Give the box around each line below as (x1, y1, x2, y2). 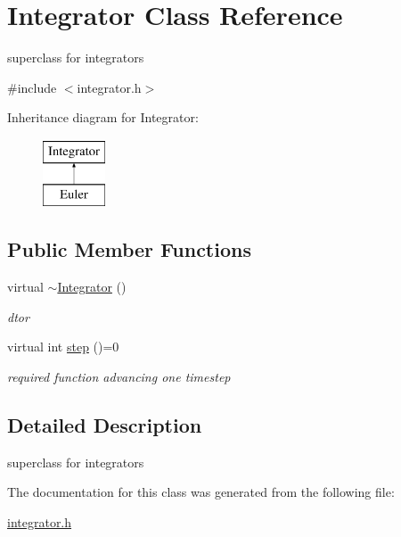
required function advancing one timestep (7, 368, 231, 386)
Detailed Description (7, 411, 202, 439)
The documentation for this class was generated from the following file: (7, 483, 395, 501)
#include (7, 78, 57, 96)
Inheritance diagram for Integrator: (7, 108, 199, 127)
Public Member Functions (7, 235, 251, 263)
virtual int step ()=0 (7, 337, 119, 356)
